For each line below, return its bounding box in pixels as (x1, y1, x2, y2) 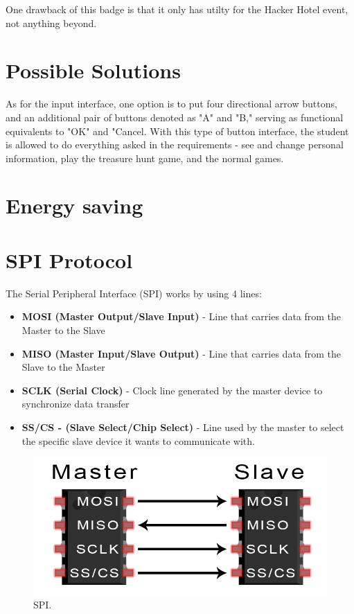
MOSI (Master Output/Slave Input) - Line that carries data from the (21, 309, 342, 324)
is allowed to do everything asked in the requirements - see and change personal (6, 137, 344, 152)
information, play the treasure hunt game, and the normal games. (6, 150, 284, 165)
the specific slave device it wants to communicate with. (21, 433, 255, 448)
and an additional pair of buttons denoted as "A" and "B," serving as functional (6, 109, 344, 124)
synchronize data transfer (21, 396, 130, 411)
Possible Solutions (6, 56, 181, 85)
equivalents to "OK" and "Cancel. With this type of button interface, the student (6, 123, 349, 138)
